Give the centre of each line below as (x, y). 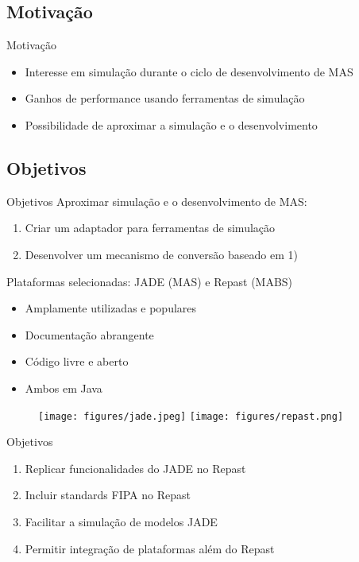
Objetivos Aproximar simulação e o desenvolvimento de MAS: (157, 201)
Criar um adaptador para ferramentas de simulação (150, 228)
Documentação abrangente (89, 334)
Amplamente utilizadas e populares (111, 308)
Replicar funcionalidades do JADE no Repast (135, 468)
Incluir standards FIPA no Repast (108, 495)
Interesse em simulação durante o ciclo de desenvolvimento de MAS (189, 71)
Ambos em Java (64, 388)
